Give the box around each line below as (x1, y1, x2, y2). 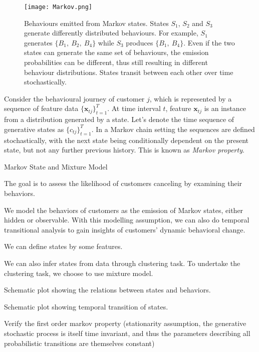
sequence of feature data (4, 103, 79, 113)
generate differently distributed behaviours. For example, (24, 27, 198, 38)
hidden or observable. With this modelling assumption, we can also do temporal (4, 214, 249, 225)
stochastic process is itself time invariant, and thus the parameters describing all (4, 327, 250, 338)
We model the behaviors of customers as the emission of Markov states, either (4, 204, 243, 215)
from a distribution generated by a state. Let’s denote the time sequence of (4, 114, 234, 124)
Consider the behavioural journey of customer (4, 93, 145, 103)
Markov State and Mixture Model (4, 161, 108, 171)
